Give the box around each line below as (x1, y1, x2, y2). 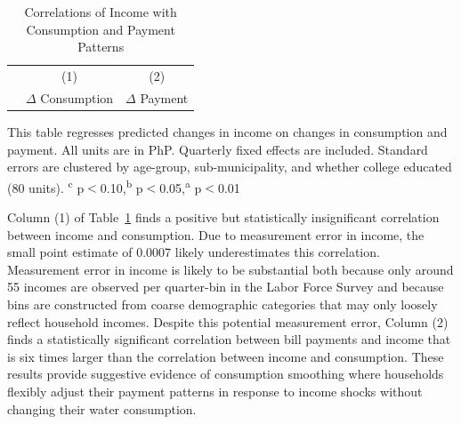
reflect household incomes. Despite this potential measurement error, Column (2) (7, 312, 449, 331)
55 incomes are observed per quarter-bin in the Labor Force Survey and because (7, 277, 444, 296)
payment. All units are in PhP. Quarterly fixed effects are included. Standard (7, 140, 428, 158)
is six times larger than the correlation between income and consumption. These (7, 347, 444, 365)
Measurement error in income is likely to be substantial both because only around (7, 260, 454, 278)
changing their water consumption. (7, 399, 197, 418)
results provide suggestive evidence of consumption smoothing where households (7, 364, 444, 383)
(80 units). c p (7, 175, 85, 196)
